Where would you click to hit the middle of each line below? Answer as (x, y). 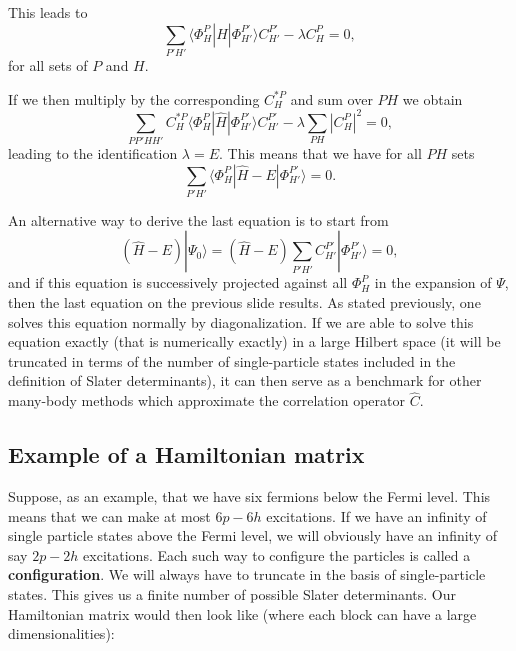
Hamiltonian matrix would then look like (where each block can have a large (242, 613)
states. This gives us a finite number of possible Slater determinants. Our (232, 594)
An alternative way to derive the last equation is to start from (198, 219)
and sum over (331, 98)
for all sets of (48, 64)
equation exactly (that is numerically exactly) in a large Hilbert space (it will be (254, 341)
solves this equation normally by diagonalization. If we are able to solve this (241, 321)
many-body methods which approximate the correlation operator (206, 400)
